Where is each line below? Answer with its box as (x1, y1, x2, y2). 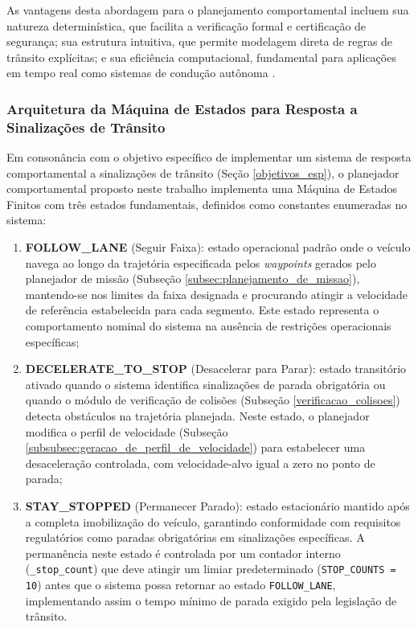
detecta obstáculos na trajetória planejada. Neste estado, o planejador (25, 408, 370, 424)
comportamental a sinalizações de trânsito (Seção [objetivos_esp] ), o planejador (6, 164, 400, 181)
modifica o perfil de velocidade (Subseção (25, 423, 228, 440)
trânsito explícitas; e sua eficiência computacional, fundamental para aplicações (6, 48, 396, 65)
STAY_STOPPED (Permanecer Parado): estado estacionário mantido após (25, 497, 410, 514)
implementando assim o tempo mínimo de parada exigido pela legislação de (25, 592, 397, 609)
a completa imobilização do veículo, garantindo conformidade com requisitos (25, 513, 401, 530)
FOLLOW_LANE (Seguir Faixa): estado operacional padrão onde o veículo (25, 239, 411, 256)
